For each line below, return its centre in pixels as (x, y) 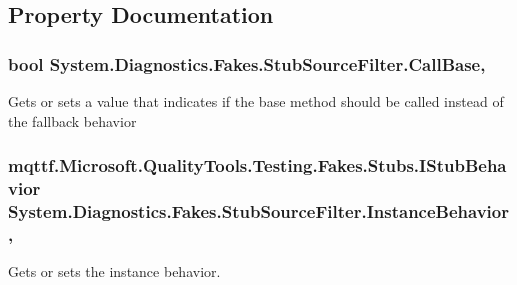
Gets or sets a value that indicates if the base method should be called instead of (256, 101)
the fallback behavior (72, 120)
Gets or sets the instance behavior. (114, 271)
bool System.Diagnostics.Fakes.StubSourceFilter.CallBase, (247, 63)
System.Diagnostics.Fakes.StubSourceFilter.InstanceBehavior (258, 210)
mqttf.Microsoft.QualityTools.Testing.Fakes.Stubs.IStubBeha (257, 165)
